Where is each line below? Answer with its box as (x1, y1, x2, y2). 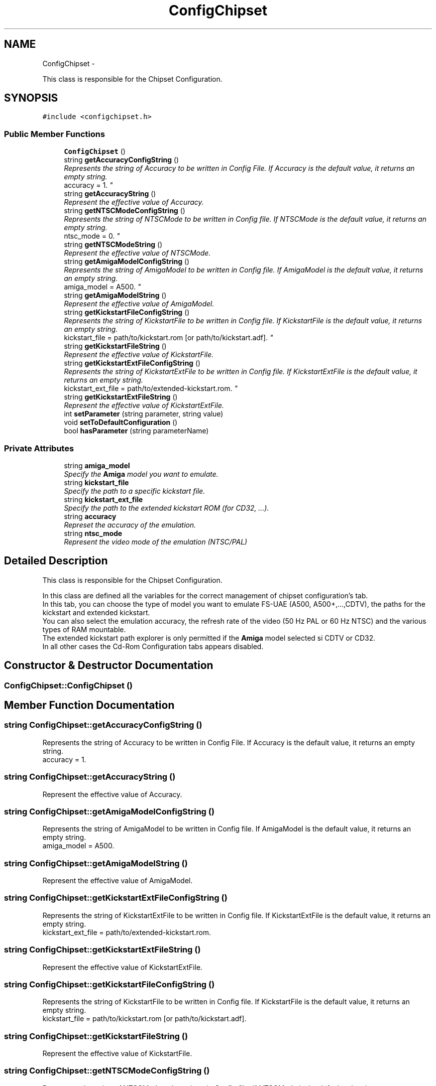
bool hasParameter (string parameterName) (64, 426, 209, 435)
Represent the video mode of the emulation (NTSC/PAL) (64, 537, 247, 546)
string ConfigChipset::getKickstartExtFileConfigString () (4, 893, 227, 903)
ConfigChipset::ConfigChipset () (4, 680, 133, 690)
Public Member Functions (4, 129, 105, 139)
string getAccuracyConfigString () (64, 155, 179, 164)
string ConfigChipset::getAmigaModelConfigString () (4, 806, 215, 816)
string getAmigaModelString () (64, 291, 167, 300)
